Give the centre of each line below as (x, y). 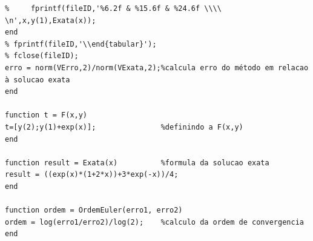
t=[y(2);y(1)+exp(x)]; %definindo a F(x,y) (124, 127)
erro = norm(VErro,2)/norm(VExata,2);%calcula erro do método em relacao (157, 68)
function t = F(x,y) (46, 115)
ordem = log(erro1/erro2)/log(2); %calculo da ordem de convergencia (154, 222)
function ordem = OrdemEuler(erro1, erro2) (94, 210)
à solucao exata (38, 80)
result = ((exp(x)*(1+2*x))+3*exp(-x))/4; (92, 175)
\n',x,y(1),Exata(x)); (51, 20)
